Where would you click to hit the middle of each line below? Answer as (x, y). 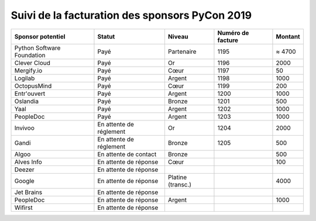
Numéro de (233, 33)
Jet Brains (28, 192)
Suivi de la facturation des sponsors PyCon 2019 (131, 15)
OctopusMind (33, 86)
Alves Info (28, 162)
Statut (106, 36)
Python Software (37, 48)
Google (24, 181)
